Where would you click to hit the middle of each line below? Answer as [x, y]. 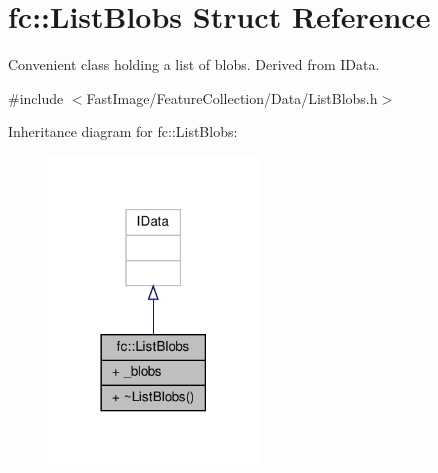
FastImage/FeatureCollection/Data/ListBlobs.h [232, 97]
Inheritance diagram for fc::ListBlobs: [123, 131]
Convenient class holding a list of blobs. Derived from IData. [194, 64]
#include [36, 97]
